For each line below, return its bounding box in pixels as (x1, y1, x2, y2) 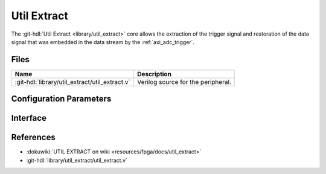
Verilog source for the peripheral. (136, 77, 232, 86)
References (11, 132, 56, 143)
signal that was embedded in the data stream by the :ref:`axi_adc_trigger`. (11, 38, 195, 45)
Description (136, 69, 172, 78)
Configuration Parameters (11, 94, 112, 104)
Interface (11, 113, 46, 123)
